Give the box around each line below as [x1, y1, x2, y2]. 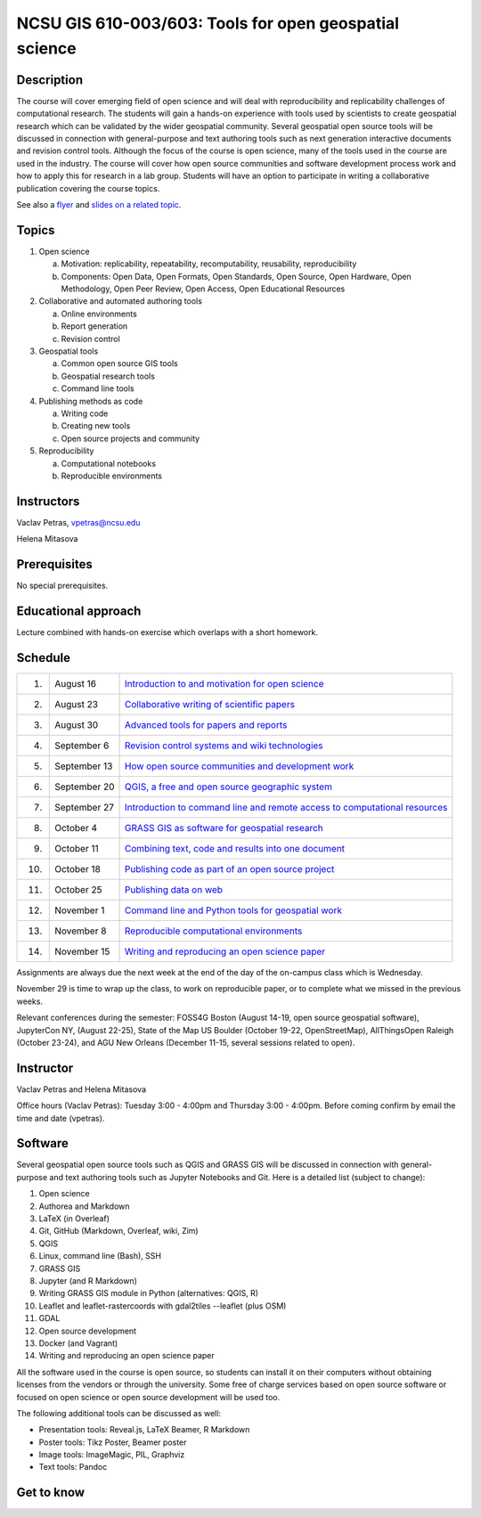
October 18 [54, 862, 102, 875]
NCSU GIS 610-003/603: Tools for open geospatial [16, 13, 400, 33]
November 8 [54, 925, 107, 937]
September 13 [54, 760, 113, 772]
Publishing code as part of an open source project [124, 862, 335, 875]
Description [16, 72, 84, 87]
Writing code [61, 408, 109, 419]
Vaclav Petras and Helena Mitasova [16, 1083, 147, 1095]
